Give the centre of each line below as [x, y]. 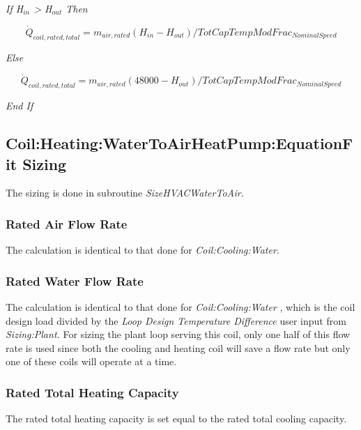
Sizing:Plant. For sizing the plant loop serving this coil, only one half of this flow [178, 334]
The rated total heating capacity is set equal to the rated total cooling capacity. [176, 419]
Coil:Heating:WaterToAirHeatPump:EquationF [179, 143]
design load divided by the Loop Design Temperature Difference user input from [176, 320]
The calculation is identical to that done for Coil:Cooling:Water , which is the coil [180, 307]
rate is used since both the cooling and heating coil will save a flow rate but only [178, 347]
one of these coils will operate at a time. [91, 361]
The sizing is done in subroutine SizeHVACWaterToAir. [125, 193]
